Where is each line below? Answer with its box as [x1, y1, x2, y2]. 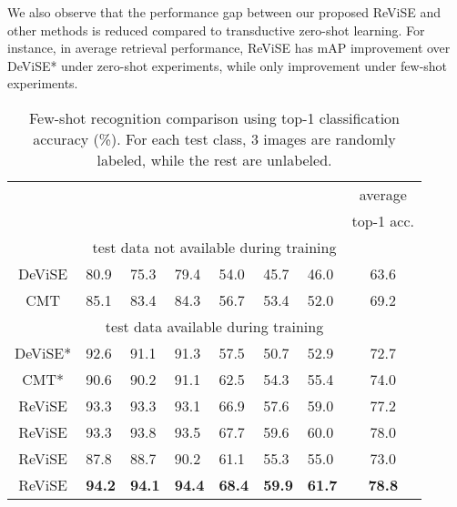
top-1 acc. [351, 209, 414, 231]
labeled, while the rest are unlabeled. [96, 148, 332, 170]
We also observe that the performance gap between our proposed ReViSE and [7, 3, 442, 21]
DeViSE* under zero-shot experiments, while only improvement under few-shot [7, 56, 448, 75]
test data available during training [105, 315, 324, 337]
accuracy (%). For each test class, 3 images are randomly [33, 127, 396, 149]
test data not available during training [92, 236, 337, 258]
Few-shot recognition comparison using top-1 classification [29, 106, 400, 128]
